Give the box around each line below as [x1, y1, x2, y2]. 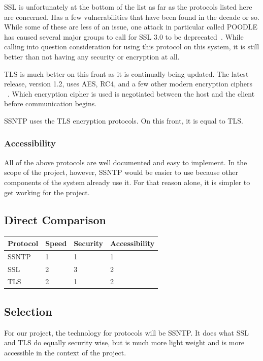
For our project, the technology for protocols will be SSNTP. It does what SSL [4, 327, 249, 338]
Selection [4, 303, 52, 319]
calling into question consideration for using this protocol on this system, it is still [4, 41, 259, 52]
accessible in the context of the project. [4, 347, 126, 357]
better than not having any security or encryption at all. [4, 51, 180, 62]
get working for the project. [4, 187, 90, 197]
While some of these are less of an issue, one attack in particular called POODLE [4, 21, 258, 32]
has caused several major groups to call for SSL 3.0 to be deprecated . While [4, 31, 244, 42]
